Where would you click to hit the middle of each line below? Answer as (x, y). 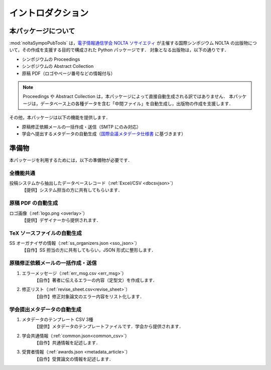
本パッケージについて (42, 31)
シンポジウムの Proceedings (51, 59)
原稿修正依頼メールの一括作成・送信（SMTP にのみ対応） (82, 127)
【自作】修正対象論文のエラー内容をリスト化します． (89, 296)
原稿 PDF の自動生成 (34, 203)
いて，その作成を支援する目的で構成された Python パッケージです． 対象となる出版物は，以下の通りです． (119, 50)
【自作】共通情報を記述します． (67, 343)
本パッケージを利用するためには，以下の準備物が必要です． (71, 160)
